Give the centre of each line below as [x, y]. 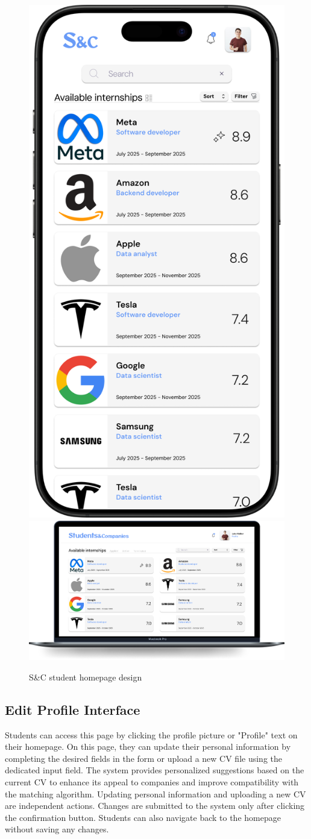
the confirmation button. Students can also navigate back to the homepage [143, 817]
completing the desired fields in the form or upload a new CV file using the [144, 758]
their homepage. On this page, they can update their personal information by [148, 746]
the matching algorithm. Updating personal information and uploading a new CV [155, 793]
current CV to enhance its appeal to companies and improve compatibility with [152, 781]
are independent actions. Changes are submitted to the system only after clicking [155, 806]
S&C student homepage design [86, 677]
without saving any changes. [57, 829]
